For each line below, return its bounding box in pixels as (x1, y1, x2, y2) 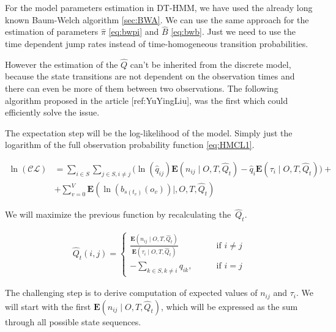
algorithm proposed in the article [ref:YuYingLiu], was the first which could (5, 94, 288, 106)
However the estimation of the (5, 57, 118, 70)
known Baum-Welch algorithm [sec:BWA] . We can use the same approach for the (5, 13, 309, 26)
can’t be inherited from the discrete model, (130, 57, 291, 70)
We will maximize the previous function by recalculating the (5, 208, 231, 221)
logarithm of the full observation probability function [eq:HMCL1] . (5, 138, 255, 151)
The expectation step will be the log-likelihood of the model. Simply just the (5, 126, 293, 139)
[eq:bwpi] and (108, 25, 159, 38)
